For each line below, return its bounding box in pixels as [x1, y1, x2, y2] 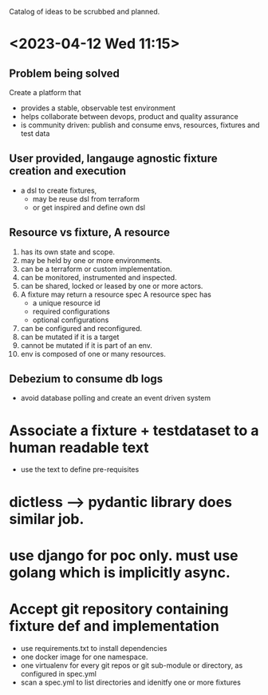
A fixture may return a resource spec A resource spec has [20, 290, 212, 299]
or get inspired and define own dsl [32, 202, 146, 212]
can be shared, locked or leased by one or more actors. [20, 281, 203, 290]
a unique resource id [32, 298, 100, 307]
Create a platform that [9, 88, 81, 97]
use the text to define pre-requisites [20, 465, 140, 474]
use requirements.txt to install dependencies [20, 643, 167, 653]
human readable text [9, 438, 150, 457]
